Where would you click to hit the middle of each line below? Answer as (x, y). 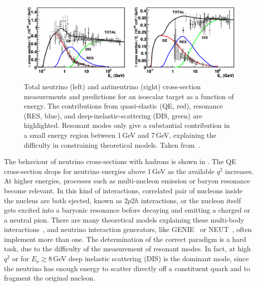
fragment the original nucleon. (50, 278)
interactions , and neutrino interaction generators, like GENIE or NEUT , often (128, 229)
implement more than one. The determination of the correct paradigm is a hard (125, 239)
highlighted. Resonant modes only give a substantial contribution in (127, 125)
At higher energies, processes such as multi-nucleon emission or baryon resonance (127, 181)
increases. (239, 171)
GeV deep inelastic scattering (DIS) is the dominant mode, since (151, 258)
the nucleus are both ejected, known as (63, 200)
